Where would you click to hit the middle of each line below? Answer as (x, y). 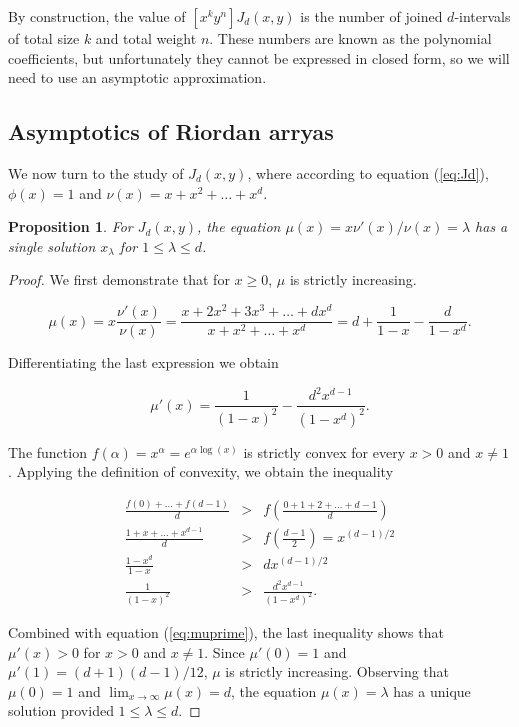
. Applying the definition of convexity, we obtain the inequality (201, 471)
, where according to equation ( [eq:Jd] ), (368, 172)
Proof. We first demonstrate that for (119, 279)
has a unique (432, 690)
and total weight (146, 38)
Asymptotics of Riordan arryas (171, 131)
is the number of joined (371, 16)
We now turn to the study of (96, 172)
